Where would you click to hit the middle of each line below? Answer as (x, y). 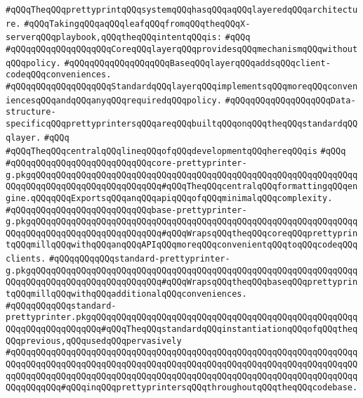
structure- (31, 112)
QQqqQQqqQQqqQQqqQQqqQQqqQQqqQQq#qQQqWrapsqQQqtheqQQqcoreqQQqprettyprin (182, 233)
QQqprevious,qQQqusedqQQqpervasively (94, 341)
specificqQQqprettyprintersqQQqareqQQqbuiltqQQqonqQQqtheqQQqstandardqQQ (182, 123)
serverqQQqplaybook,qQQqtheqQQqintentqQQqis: (114, 38)
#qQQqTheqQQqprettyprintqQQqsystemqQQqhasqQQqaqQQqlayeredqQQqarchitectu (182, 10)
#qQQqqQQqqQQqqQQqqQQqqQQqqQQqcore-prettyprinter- (126, 163)
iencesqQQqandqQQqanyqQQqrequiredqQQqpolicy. (114, 100)
